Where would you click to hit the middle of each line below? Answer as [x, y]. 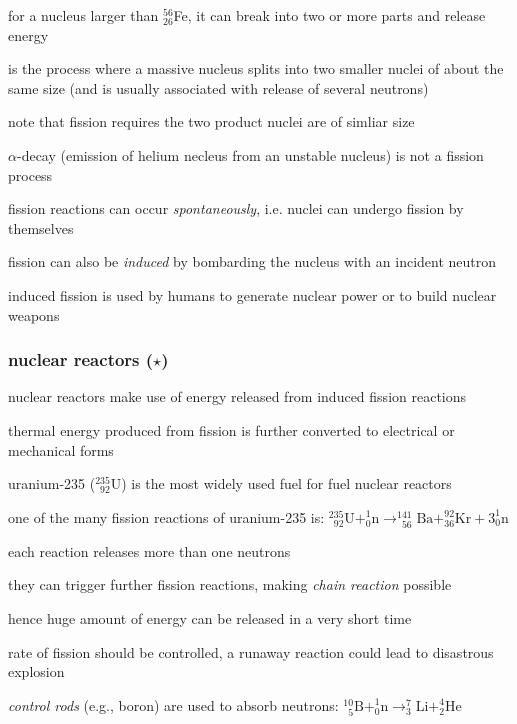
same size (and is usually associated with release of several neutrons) [218, 87]
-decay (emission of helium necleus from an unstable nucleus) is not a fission [250, 154]
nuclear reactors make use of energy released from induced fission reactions [237, 396]
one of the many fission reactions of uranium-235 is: [166, 516]
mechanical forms [61, 449]
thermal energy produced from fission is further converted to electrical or [231, 429]
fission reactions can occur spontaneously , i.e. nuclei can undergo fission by [236, 208]
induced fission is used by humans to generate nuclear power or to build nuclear [252, 294]
